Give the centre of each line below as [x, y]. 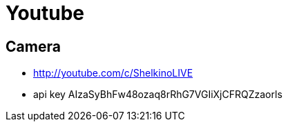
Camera [33, 46]
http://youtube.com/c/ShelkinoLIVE [113, 73]
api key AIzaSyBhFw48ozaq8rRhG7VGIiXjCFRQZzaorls [158, 95]
